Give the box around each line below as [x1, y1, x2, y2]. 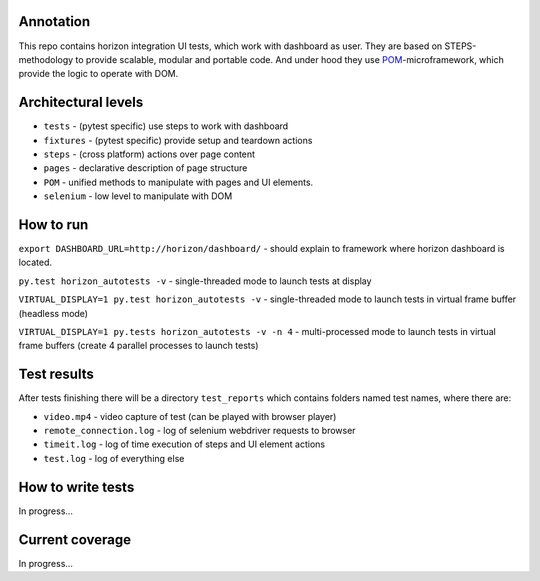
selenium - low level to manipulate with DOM [43, 190, 233, 202]
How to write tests [18, 478, 135, 495]
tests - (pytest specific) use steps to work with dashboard [43, 120, 289, 132]
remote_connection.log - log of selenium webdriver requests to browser [43, 425, 356, 437]
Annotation [18, 13, 91, 30]
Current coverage [18, 531, 132, 548]
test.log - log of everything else [43, 452, 185, 464]
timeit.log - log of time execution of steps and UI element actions [43, 438, 325, 450]
